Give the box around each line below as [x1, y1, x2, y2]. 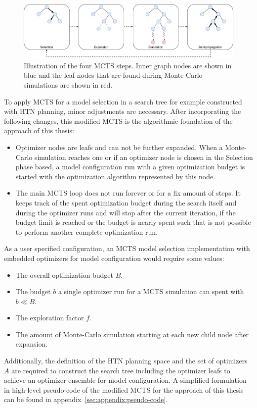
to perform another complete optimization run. [15, 226, 158, 237]
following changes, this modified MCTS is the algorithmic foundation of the [4, 115, 233, 126]
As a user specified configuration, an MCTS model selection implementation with [4, 243, 250, 254]
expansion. [15, 339, 48, 349]
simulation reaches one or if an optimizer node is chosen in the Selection [34, 152, 253, 162]
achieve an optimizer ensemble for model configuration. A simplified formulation [4, 375, 247, 385]
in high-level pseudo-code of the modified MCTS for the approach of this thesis [4, 384, 244, 395]
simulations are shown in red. [24, 80, 113, 90]
